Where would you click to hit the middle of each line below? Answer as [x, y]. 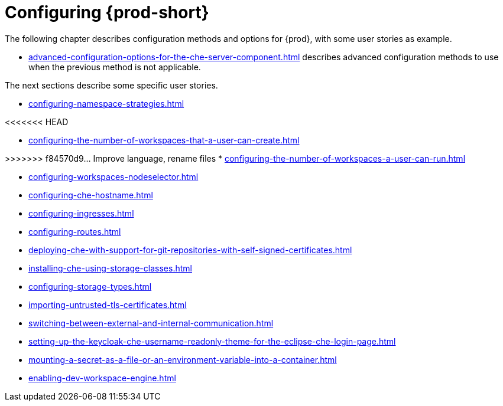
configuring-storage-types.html [90, 286]
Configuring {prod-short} [107, 12]
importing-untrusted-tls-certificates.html [108, 304]
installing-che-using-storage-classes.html [110, 268]
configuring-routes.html [75, 231]
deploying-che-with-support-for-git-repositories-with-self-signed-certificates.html [190, 250]
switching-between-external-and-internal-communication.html [151, 323]
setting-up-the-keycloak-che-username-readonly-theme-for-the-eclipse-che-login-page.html [212, 341]
